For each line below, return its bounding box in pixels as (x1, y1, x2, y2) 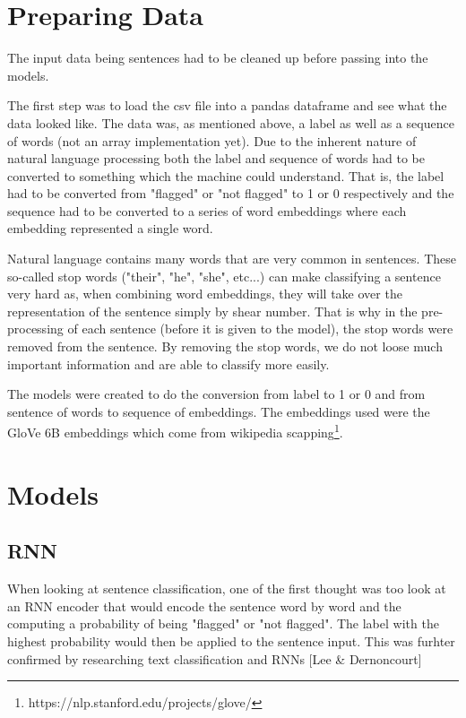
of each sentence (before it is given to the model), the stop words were (67, 319, 453, 338)
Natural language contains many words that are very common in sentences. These (7, 249, 456, 268)
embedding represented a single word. (7, 219, 213, 238)
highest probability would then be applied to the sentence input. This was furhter (7, 632, 455, 651)
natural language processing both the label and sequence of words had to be (7, 149, 425, 168)
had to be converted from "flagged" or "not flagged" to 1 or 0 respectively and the (7, 184, 454, 203)
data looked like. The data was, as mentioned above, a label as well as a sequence (7, 113, 454, 132)
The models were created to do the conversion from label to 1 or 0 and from (7, 385, 426, 403)
